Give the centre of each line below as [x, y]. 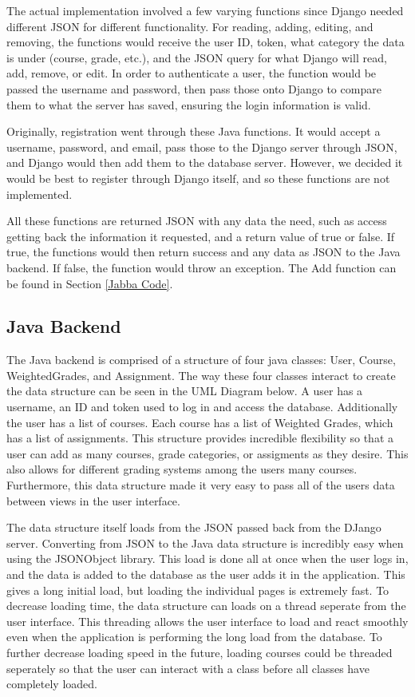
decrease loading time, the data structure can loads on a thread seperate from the [206, 606]
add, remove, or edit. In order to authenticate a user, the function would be [192, 73]
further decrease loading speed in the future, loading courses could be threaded [200, 652]
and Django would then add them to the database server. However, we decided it [205, 162]
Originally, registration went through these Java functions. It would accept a [194, 131]
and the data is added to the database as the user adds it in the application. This [206, 574]
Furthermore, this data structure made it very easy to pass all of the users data [201, 485]
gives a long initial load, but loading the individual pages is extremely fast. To [198, 590]
